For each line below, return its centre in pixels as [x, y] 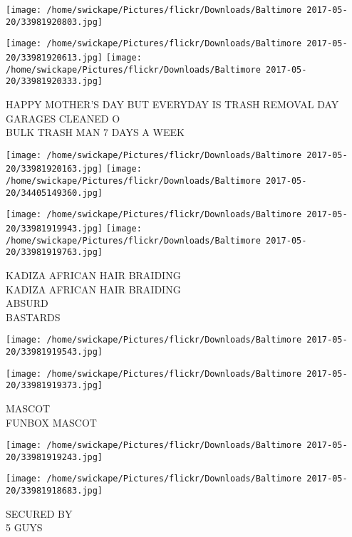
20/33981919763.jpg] [55, 252]
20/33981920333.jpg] [55, 82]
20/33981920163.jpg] [55, 169]
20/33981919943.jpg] [55, 229]
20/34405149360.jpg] [55, 193]
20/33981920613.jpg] [55, 57]
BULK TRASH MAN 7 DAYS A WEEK [95, 132]
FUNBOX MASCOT [51, 422]
